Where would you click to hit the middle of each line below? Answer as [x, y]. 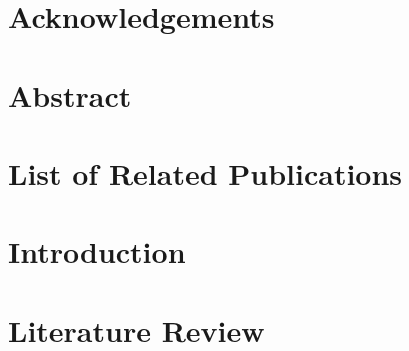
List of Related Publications [205, 172]
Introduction [97, 251]
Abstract [70, 94]
